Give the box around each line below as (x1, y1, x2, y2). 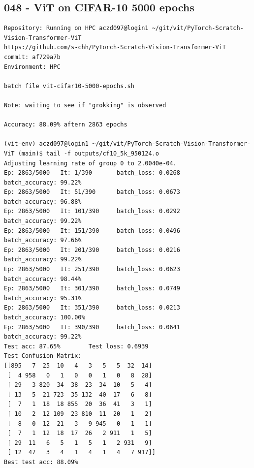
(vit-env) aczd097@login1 (4, 140, 89, 148)
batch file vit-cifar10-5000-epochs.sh (4, 82, 134, 90)
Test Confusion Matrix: (4, 352, 82, 360)
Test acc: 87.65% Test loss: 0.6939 (4, 343, 149, 350)
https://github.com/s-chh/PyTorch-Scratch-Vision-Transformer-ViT (4, 44, 226, 51)
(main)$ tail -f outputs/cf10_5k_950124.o (18, 150, 159, 157)
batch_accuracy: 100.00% (4, 314, 85, 321)
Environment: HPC (4, 63, 61, 70)
